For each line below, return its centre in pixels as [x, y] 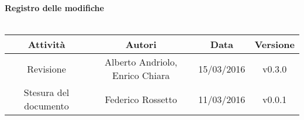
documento [46, 106]
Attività [46, 44]
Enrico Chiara [141, 76]
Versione [274, 44]
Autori [141, 44]
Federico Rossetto [141, 99]
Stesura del [46, 92]
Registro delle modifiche [54, 8]
